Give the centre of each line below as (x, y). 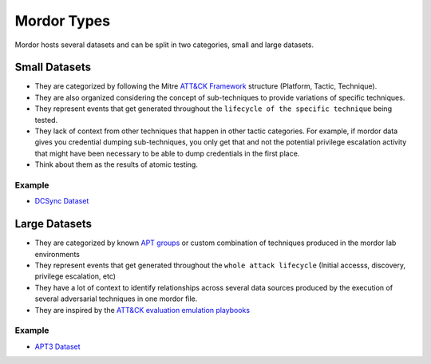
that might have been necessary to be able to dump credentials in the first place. (167, 153)
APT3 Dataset (57, 346)
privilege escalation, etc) (75, 276)
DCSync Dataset (62, 201)
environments (57, 254)
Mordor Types (63, 21)
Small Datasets (53, 67)
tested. (46, 120)
